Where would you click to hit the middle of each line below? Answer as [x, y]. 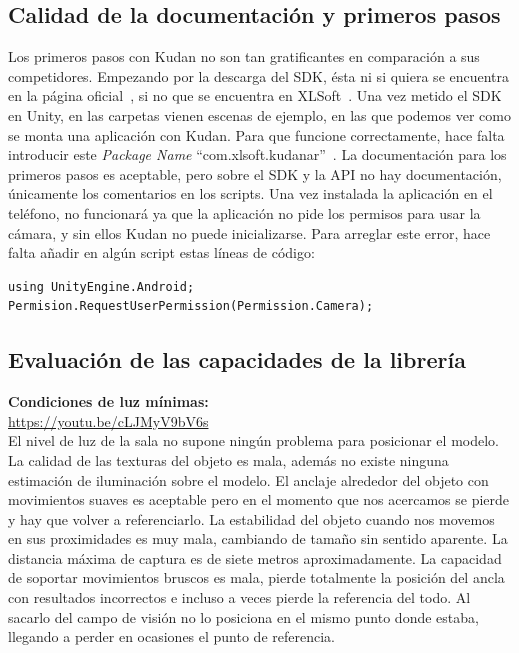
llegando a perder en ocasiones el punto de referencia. [171, 636]
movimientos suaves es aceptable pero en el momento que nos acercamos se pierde [259, 499]
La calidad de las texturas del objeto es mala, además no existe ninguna [228, 459]
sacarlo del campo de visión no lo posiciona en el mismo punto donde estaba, [243, 616]
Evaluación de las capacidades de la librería [237, 359]
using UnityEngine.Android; [101, 286]
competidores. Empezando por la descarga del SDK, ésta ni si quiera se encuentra [259, 75]
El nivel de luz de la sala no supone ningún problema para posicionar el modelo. [253, 440]
